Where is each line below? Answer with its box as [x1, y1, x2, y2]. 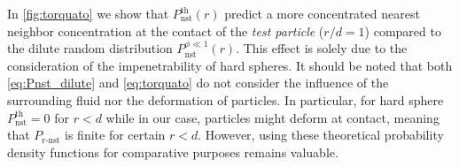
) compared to [364, 21, 441, 40]
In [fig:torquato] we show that [7, 4, 169, 22]
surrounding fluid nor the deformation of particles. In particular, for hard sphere [7, 90, 444, 109]
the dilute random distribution [7, 39, 173, 57]
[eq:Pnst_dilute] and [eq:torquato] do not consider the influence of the [7, 73, 389, 92]
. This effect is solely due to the [236, 39, 408, 57]
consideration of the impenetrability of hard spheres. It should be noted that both [7, 56, 453, 74]
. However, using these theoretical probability [198, 125, 444, 144]
